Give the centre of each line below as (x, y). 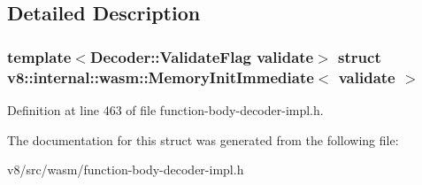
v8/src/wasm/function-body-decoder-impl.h (126, 170)
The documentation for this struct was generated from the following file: (203, 139)
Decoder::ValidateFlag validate (202, 56)
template (39, 56)
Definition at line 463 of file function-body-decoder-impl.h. (165, 109)
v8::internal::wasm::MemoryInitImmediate (161, 77)
